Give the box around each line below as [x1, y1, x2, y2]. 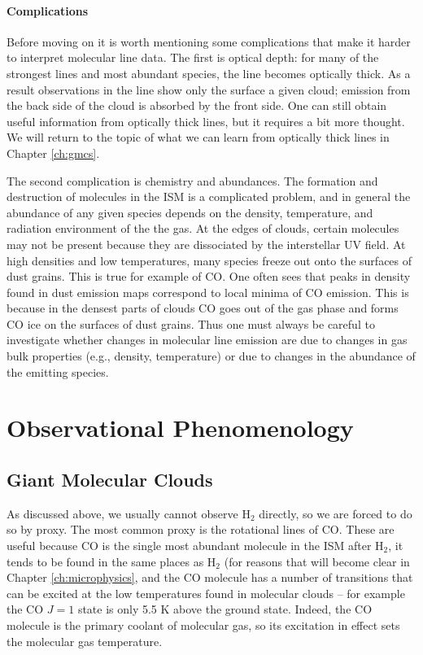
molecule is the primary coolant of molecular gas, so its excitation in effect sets [7, 617, 400, 633]
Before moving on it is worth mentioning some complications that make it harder [7, 33, 411, 50]
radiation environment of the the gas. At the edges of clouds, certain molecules [7, 220, 399, 237]
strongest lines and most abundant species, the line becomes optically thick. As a [7, 64, 411, 81]
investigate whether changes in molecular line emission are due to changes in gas [7, 331, 408, 348]
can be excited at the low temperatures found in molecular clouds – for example [7, 584, 405, 601]
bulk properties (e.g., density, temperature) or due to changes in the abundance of [7, 347, 416, 365]
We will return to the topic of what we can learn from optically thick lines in [7, 129, 390, 146]
